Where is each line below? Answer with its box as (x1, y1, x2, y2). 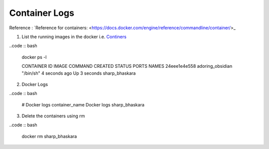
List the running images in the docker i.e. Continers (21, 34, 127, 40)
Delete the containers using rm (21, 113, 85, 119)
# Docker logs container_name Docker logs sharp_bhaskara (21, 101, 144, 107)
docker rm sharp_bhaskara (21, 133, 77, 139)
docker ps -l (21, 54, 47, 60)
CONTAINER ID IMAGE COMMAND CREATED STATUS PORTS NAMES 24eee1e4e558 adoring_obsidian (21, 63, 233, 69)
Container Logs (9, 7, 75, 18)
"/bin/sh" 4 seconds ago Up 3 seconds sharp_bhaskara (21, 70, 136, 76)
